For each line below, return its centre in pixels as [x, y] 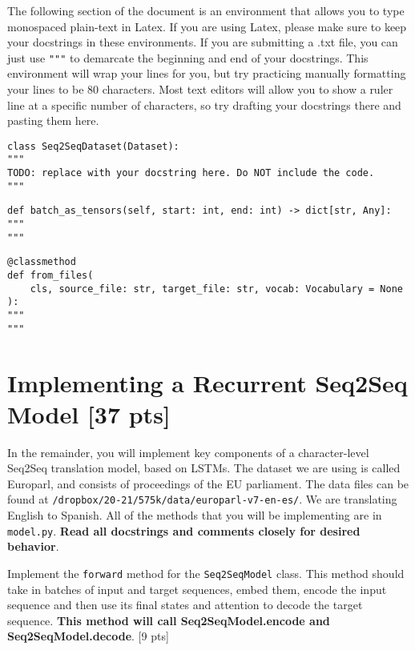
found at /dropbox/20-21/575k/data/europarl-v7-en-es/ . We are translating [202, 499]
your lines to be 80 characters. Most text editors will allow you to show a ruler [200, 89]
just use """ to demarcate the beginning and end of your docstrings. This [188, 57]
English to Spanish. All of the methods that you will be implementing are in [195, 515]
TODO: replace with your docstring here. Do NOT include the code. [191, 173]
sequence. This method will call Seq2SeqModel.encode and [169, 620]
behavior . [33, 546]
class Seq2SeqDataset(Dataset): [93, 146]
